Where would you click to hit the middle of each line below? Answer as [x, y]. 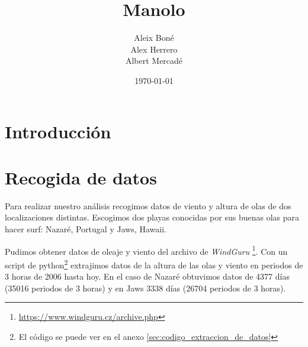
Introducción [58, 131]
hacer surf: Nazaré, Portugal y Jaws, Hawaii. [86, 229]
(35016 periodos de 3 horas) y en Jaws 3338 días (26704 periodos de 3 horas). [145, 288]
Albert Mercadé [154, 61]
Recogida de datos [81, 177]
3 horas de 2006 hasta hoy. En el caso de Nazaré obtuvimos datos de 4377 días [147, 276]
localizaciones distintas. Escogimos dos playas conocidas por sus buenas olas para [152, 217]
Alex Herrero [154, 49]
